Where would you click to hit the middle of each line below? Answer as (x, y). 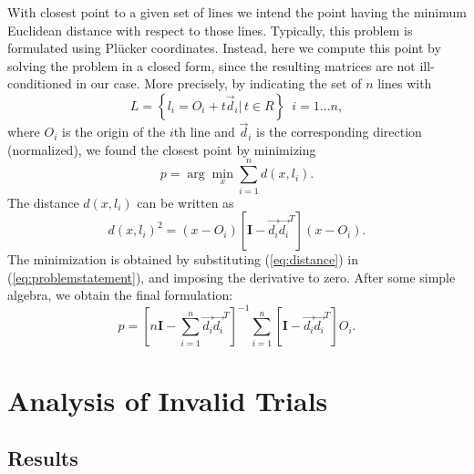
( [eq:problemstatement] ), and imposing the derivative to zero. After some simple (232, 277)
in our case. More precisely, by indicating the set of (219, 83)
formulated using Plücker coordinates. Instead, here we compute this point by (224, 48)
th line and (204, 132)
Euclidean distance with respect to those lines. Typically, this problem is (210, 30)
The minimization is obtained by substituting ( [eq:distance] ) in (183, 259)
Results (43, 458)
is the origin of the (114, 132)
